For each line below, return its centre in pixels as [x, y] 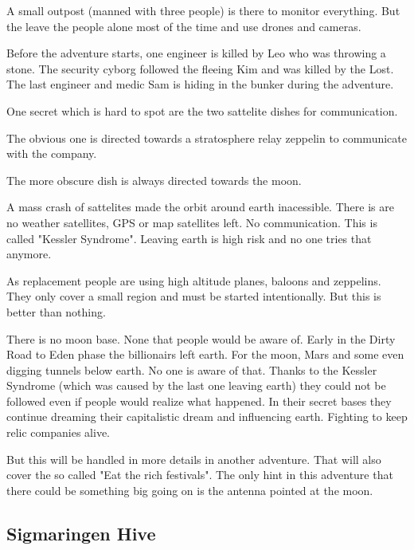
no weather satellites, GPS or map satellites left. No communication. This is [192, 222]
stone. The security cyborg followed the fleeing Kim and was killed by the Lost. [200, 68]
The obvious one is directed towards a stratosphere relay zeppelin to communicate [207, 137]
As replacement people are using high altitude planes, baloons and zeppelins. [194, 280]
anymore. [29, 254]
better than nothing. [56, 311]
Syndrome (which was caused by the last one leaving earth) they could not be [196, 385]
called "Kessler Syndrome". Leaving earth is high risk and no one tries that [189, 238]
